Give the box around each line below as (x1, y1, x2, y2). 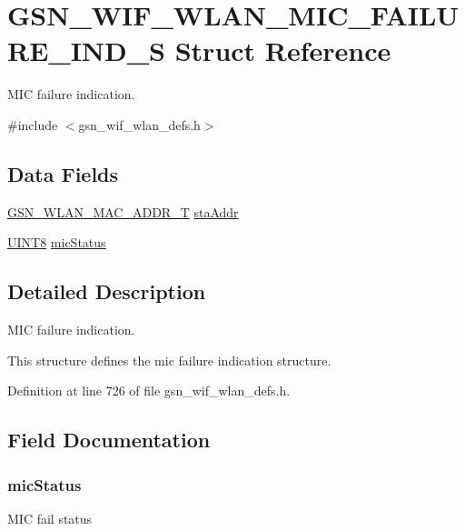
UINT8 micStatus (7, 233, 106, 252)
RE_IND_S (7, 32, 165, 69)
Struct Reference (174, 32, 391, 69)
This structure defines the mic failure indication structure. (7, 350, 331, 369)
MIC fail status (7, 508, 93, 527)
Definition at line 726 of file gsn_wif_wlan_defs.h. (7, 381, 291, 400)
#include (7, 115, 58, 134)
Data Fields (7, 159, 119, 187)
